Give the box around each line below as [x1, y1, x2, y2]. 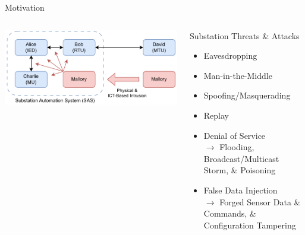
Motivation [5, 1, 45, 13]
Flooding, [219, 141, 254, 153]
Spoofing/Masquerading [203, 89, 291, 101]
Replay [203, 109, 229, 121]
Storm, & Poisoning [203, 164, 276, 176]
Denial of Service [203, 129, 266, 141]
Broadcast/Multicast [203, 152, 279, 164]
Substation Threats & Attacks [189, 29, 300, 42]
